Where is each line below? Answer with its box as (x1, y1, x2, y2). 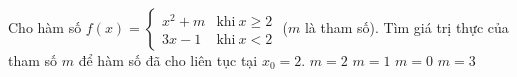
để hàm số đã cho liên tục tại (78, 50, 258, 70)
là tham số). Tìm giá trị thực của (304, 17, 509, 37)
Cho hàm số (8, 17, 82, 37)
